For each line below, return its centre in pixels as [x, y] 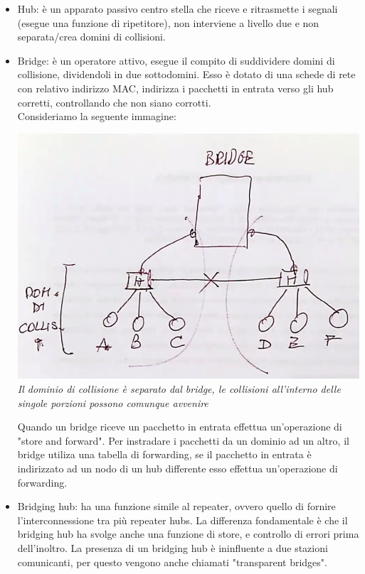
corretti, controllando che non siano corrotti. [114, 102]
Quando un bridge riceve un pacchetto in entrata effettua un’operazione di [180, 427]
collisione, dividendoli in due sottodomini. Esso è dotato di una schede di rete [186, 74]
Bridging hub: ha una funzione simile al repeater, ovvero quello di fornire [176, 506]
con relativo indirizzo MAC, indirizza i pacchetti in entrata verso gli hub [175, 88]
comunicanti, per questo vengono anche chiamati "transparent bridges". [172, 562]
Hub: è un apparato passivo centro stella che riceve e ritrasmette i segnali [178, 9]
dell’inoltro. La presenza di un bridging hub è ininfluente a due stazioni [173, 548]
